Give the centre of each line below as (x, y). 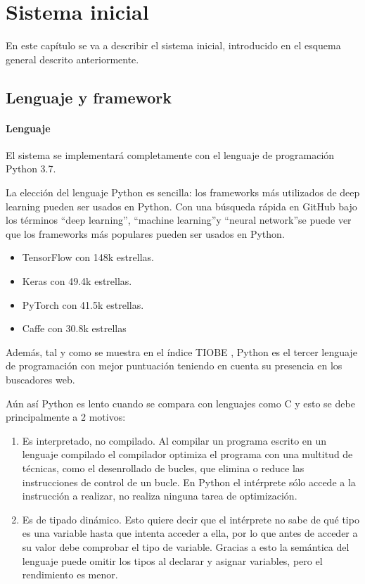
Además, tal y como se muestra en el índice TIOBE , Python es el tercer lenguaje (181, 351)
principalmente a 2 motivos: (66, 417)
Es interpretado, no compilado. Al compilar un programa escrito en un (174, 440)
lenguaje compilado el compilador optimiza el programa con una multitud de (187, 454)
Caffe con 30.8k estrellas (74, 328)
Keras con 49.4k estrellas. (77, 281)
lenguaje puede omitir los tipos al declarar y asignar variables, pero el (172, 560)
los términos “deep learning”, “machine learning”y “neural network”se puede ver (179, 220)
